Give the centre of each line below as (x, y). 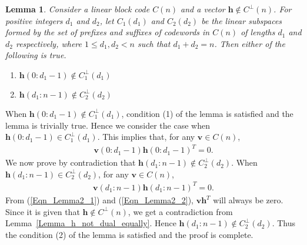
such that (154, 43)
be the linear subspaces (242, 20)
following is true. (36, 55)
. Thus (284, 223)
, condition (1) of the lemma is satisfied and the (207, 113)
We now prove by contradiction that (71, 162)
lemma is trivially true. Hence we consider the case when (108, 125)
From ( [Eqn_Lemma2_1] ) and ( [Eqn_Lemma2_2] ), (99, 200)
